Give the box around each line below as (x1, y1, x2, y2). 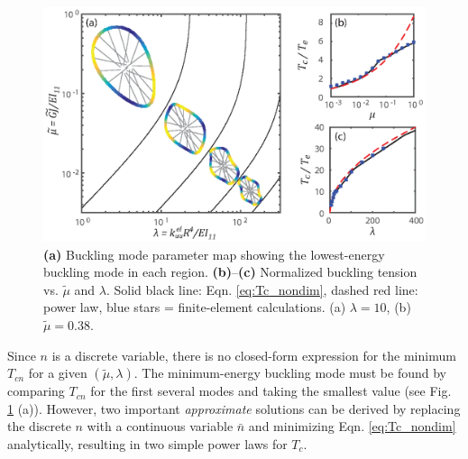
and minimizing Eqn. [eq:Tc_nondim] (248, 417, 456, 436)
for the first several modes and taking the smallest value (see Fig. (90, 381, 452, 400)
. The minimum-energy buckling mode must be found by (133, 363, 446, 382)
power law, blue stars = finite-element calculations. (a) (43, 298, 346, 317)
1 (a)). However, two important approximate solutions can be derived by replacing (7, 399, 461, 418)
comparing (7, 381, 65, 400)
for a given (28, 363, 87, 382)
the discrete (7, 417, 71, 436)
